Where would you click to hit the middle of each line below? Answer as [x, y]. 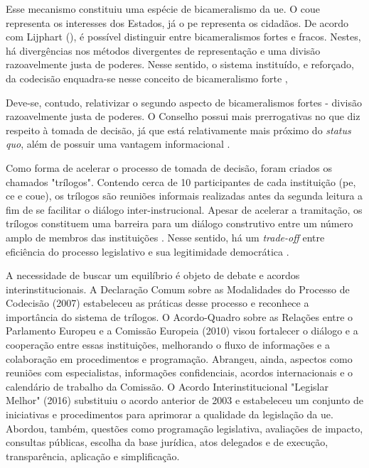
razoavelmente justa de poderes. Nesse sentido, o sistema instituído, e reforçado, [180, 64]
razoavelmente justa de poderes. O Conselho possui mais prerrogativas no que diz [183, 116]
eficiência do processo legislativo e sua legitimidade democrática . [148, 251]
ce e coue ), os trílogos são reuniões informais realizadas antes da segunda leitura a [184, 196]
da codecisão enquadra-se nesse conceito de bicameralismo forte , [147, 78]
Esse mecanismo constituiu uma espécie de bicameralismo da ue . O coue [163, 9]
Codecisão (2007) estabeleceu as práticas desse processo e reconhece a [157, 303]
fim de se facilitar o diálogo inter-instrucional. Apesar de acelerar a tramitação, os [184, 209]
